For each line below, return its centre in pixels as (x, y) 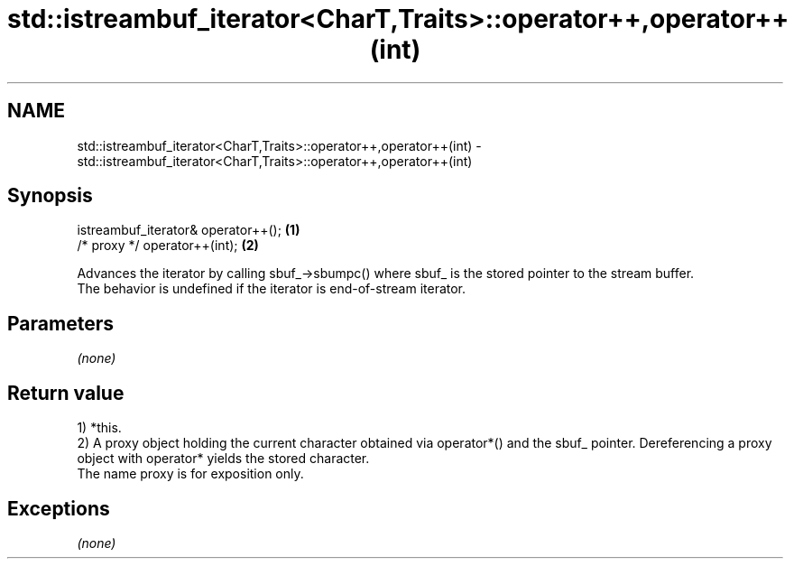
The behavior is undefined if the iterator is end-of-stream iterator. (272, 289)
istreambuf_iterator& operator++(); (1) (189, 230)
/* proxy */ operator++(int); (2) (168, 246)
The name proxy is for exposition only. (190, 474)
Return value (66, 393)
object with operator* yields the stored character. (223, 459)
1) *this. (99, 428)
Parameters (60, 323)
